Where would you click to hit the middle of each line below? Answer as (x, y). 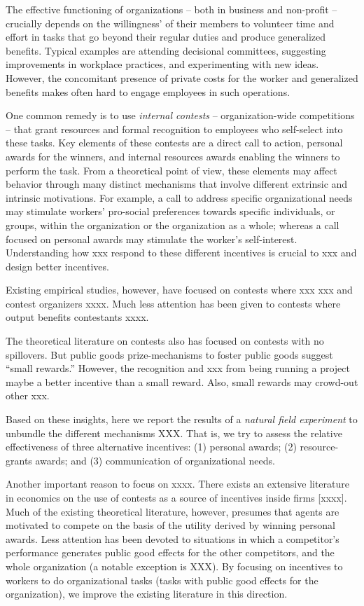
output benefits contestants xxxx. (77, 317)
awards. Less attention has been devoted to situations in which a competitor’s (173, 538)
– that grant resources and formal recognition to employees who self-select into (174, 129)
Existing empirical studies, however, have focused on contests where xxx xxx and (179, 290)
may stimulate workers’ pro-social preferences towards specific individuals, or (170, 211)
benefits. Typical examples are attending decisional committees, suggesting (166, 50)
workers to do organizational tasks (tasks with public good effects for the (162, 580)
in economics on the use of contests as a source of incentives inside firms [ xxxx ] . (176, 497)
